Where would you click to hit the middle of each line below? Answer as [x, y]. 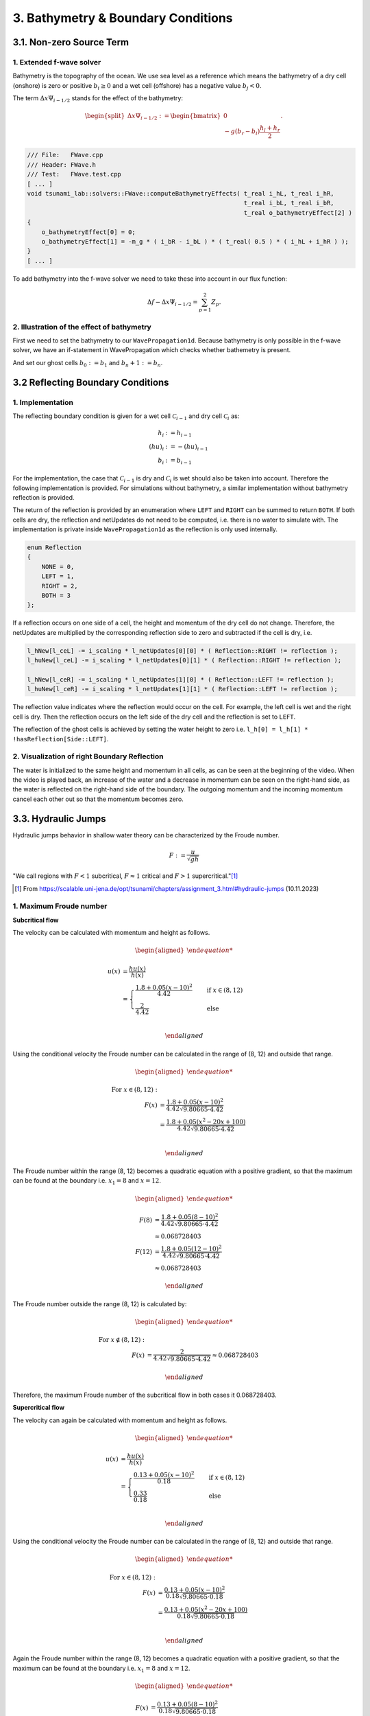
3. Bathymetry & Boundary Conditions [123, 18]
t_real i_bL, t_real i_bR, [289, 203]
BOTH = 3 [56, 596]
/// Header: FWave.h [61, 164]
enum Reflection [54, 548]
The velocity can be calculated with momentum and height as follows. [111, 933]
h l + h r [270, 129]
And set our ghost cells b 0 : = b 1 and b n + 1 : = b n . [88, 363]
